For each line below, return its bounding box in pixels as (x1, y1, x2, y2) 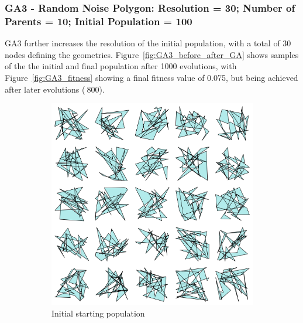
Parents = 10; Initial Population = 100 (5, 13, 192, 28)
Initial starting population (51, 307, 145, 319)
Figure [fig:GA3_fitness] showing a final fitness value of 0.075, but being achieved (5, 71, 298, 83)
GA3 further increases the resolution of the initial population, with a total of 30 (5, 37, 291, 49)
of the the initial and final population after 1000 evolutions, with (5, 60, 237, 72)
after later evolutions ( (5, 83, 85, 95)
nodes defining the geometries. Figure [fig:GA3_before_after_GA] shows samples (5, 48, 299, 60)
